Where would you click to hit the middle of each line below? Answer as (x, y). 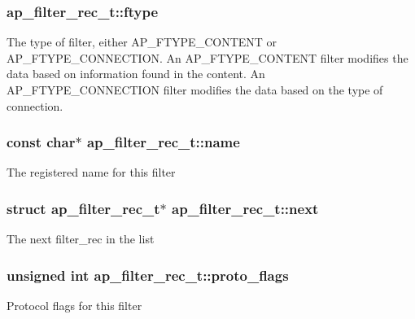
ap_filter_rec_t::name (163, 142)
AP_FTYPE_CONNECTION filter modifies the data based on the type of (195, 90)
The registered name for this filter (91, 172)
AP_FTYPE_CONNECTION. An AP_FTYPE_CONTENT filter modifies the (207, 57)
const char (41, 142)
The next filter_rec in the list (81, 239)
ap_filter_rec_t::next (245, 208)
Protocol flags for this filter (74, 306)
